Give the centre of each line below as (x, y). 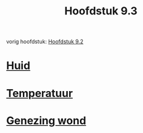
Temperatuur (40, 93)
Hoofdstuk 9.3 (101, 11)
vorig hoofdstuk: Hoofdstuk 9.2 (45, 42)
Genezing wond (46, 120)
